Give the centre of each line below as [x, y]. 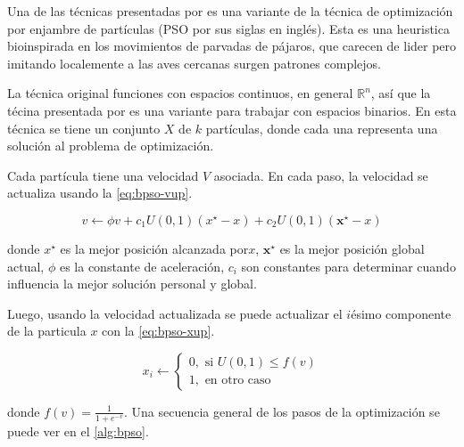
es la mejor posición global [352, 248]
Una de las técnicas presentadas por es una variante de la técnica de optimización [230, 11]
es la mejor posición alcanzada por [154, 248]
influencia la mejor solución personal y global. [132, 284]
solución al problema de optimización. [111, 146]
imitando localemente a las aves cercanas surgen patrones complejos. [194, 63]
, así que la [401, 93]
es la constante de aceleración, [142, 266]
